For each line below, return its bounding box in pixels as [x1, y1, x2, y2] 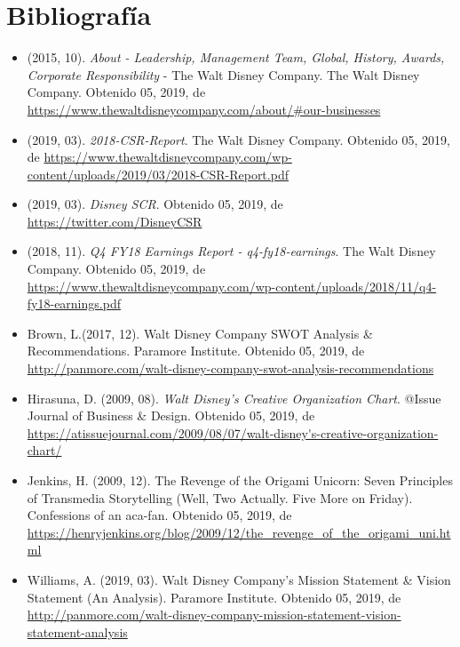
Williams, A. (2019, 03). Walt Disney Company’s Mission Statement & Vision [27, 570, 451, 588]
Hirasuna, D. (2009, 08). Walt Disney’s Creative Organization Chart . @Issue [27, 388, 441, 407]
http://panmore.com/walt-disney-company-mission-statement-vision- [27, 605, 401, 624]
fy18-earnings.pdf [27, 294, 121, 313]
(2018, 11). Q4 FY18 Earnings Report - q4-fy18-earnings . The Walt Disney [27, 242, 436, 260]
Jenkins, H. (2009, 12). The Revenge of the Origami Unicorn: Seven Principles [27, 471, 453, 489]
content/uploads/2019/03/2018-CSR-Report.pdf [27, 164, 289, 183]
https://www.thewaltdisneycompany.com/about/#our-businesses [27, 100, 381, 118]
